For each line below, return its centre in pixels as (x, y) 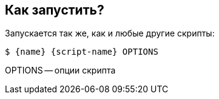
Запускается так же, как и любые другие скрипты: (110, 33)
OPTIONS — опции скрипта (60, 70)
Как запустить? (55, 10)
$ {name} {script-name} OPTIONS (82, 52)
